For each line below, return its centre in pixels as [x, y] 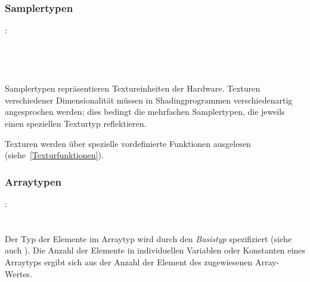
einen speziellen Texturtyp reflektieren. [76, 123]
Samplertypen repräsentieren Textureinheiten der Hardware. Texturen [133, 88]
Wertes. [19, 273]
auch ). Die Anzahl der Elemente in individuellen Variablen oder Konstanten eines [155, 250]
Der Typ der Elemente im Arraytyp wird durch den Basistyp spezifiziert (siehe [148, 238]
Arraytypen [33, 181]
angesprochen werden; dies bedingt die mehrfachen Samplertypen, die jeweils [145, 112]
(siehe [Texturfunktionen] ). [54, 155]
